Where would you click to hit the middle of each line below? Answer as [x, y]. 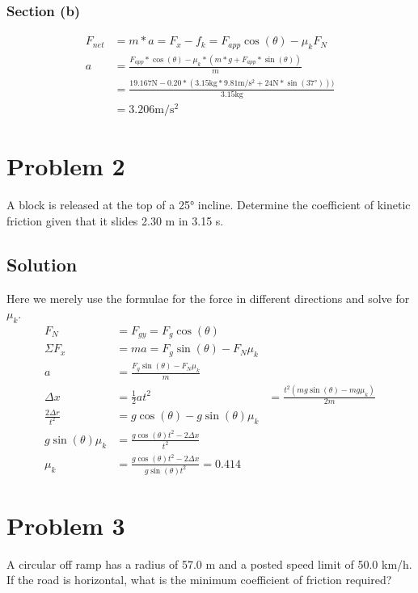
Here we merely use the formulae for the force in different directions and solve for [208, 298]
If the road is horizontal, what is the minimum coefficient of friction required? [199, 580]
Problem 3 [66, 525]
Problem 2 [66, 166]
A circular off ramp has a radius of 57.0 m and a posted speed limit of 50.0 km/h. [209, 564]
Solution [42, 264]
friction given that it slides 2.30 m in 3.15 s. [115, 220]
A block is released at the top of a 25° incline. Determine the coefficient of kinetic [209, 205]
